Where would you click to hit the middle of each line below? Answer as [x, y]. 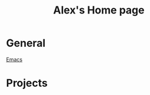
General [26, 43]
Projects [27, 83]
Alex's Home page [99, 10]
